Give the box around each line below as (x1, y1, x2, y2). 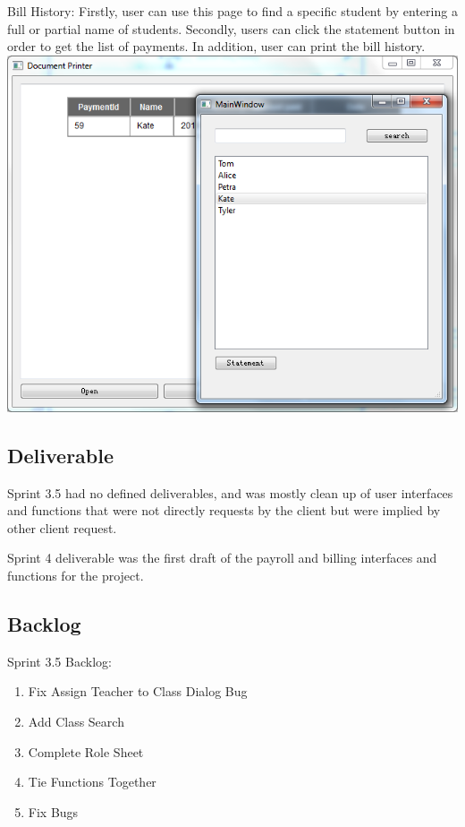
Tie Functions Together (28, 772, 156, 791)
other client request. (7, 518, 117, 537)
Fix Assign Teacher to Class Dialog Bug (28, 682, 248, 701)
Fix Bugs (28, 802, 79, 821)
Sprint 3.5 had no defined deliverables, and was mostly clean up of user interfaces (7, 483, 453, 502)
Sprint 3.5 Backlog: (7, 651, 112, 670)
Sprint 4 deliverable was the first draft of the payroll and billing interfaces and (7, 548, 437, 567)
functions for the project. (7, 565, 144, 584)
